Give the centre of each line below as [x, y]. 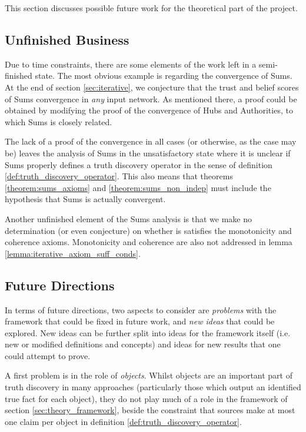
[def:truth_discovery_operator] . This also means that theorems [119, 176]
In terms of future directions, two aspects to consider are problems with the [141, 309]
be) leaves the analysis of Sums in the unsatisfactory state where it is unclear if [148, 153]
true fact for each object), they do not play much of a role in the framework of [146, 398]
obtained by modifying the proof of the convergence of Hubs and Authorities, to [149, 110]
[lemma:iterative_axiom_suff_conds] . [73, 253]
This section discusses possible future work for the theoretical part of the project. [151, 8]
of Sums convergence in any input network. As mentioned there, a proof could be [151, 98]
